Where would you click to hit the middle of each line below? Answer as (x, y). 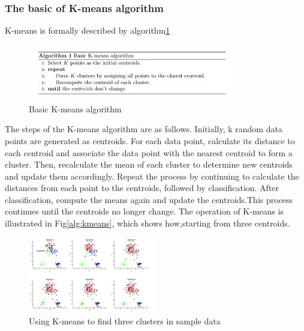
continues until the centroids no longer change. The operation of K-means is (145, 211)
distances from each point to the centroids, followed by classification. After (142, 188)
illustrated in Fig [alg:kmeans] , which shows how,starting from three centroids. (148, 223)
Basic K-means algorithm (75, 108)
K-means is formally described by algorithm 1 (88, 30)
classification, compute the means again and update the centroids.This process (149, 199)
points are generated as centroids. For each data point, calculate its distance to (150, 140)
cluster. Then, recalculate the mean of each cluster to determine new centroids (149, 164)
